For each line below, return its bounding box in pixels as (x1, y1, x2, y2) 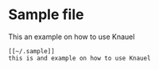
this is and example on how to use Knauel (8, 54, 151, 62)
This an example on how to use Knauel (8, 32, 135, 41)
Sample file (8, 6, 84, 24)
